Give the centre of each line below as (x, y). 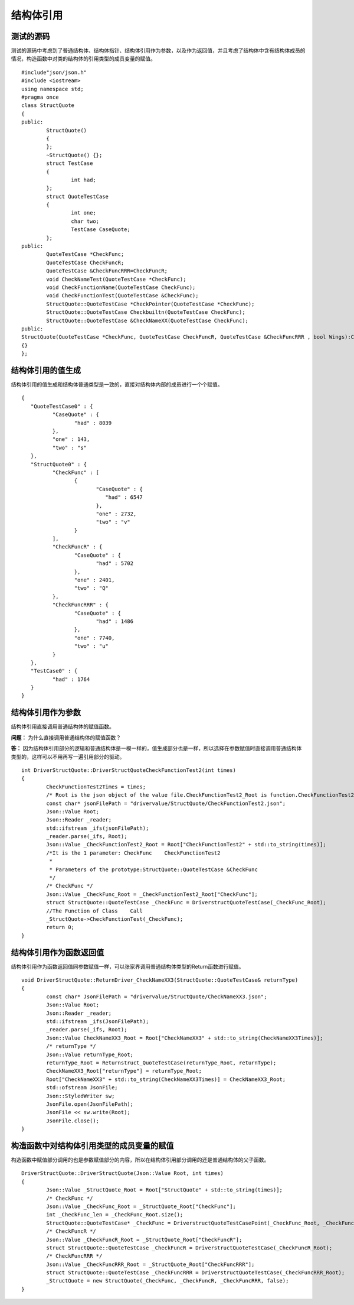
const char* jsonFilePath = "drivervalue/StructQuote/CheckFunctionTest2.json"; (166, 803)
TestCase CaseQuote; (101, 230)
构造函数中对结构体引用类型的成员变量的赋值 (92, 1146)
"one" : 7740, (94, 638)
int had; (84, 180)
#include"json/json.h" (54, 72)
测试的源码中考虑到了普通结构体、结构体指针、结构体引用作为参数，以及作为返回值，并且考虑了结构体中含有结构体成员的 (158, 51)
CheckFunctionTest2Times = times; (96, 787)
